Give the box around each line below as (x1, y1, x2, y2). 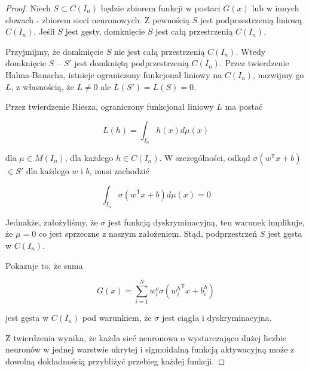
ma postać (225, 100, 263, 113)
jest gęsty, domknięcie (65, 25, 145, 38)
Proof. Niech (5, 2, 51, 14)
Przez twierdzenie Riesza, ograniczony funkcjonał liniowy (5, 100, 214, 113)
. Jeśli (33, 25, 55, 38)
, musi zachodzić (89, 164, 149, 177)
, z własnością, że (11, 80, 74, 92)
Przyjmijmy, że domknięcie (5, 45, 103, 57)
